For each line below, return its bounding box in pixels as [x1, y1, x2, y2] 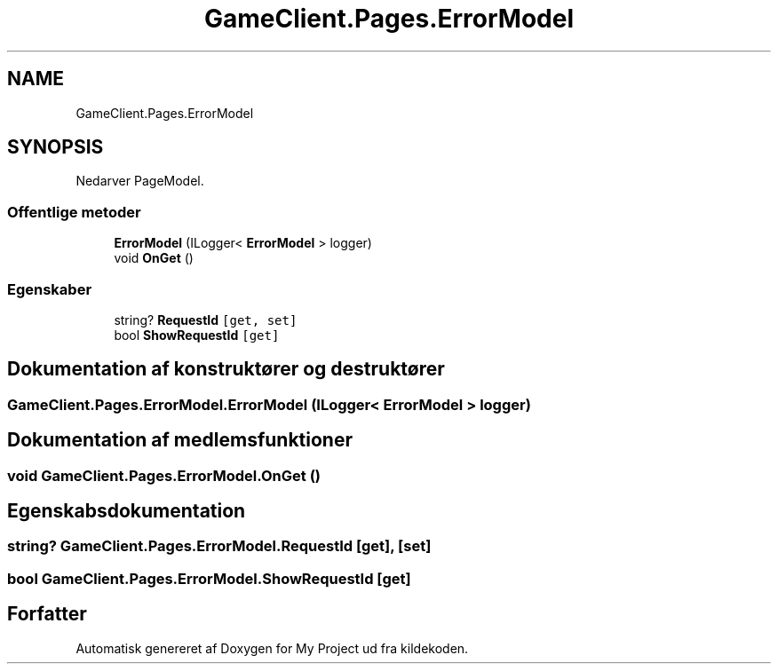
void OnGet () [114, 250, 194, 266]
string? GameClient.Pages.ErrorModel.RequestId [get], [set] [7, 537, 432, 556]
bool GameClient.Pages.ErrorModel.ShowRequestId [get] [7, 569, 411, 588]
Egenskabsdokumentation [7, 500, 246, 523]
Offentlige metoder [7, 202, 141, 221]
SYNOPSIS [7, 136, 104, 159]
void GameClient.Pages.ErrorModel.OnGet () [7, 466, 322, 485]
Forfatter [7, 603, 87, 626]
